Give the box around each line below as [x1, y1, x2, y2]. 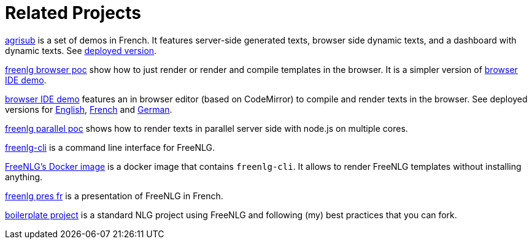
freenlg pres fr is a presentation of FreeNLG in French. [5, 190, 223, 201]
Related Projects [5, 2, 142, 23]
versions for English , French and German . [5, 104, 172, 115]
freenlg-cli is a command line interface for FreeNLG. [5, 142, 215, 153]
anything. [5, 171, 43, 182]
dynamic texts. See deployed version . [5, 45, 157, 56]
